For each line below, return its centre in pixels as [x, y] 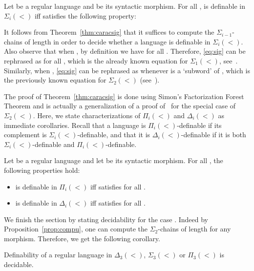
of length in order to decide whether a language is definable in [117, 41]
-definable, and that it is [114, 135]
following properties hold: [42, 170]
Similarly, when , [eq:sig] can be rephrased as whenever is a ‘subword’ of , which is [127, 70]
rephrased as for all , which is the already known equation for [96, 60]
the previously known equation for [55, 80]
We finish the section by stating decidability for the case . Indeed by [106, 219]
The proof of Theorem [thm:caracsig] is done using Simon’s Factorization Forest [124, 96]
